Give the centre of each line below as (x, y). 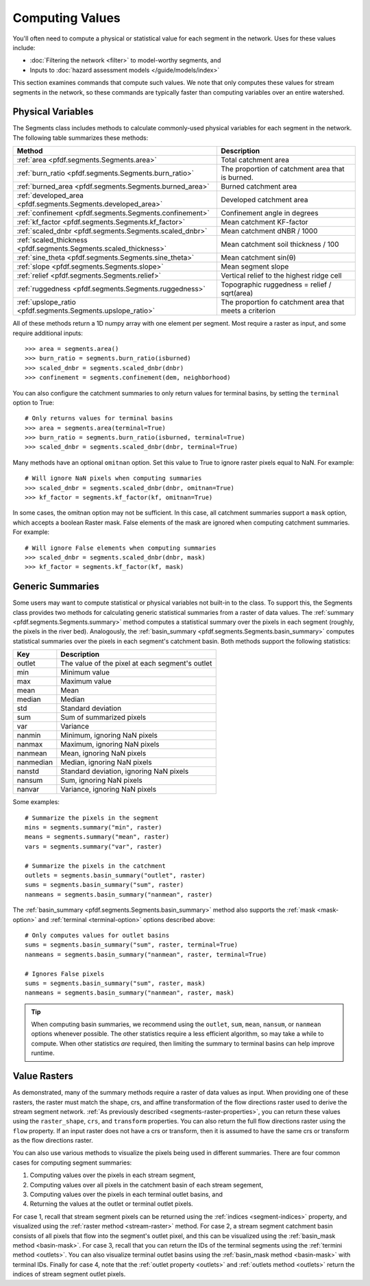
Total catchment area (255, 160)
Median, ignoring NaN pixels (106, 762)
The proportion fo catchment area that (282, 302)
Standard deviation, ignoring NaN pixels (125, 771)
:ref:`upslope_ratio (46, 302)
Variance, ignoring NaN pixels (109, 790)
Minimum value (85, 672)
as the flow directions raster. (53, 1141)
